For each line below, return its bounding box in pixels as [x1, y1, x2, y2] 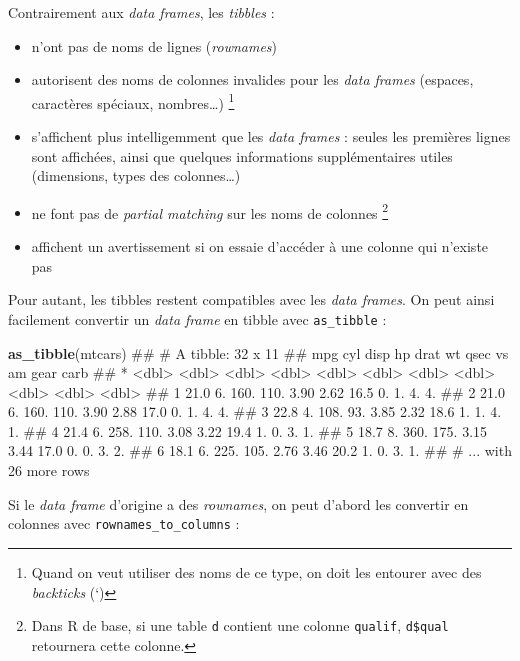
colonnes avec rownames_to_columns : [8, 513, 240, 534]
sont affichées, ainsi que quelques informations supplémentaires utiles [31, 145, 453, 166]
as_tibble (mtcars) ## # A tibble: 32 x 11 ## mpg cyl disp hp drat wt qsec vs [8, 342, 509, 363]
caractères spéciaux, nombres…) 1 [31, 89, 235, 113]
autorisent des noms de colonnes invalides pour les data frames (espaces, [31, 69, 474, 90]
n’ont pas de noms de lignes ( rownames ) [31, 35, 278, 56]
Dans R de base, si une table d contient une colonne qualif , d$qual [31, 615, 449, 636]
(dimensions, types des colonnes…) [31, 165, 241, 186]
